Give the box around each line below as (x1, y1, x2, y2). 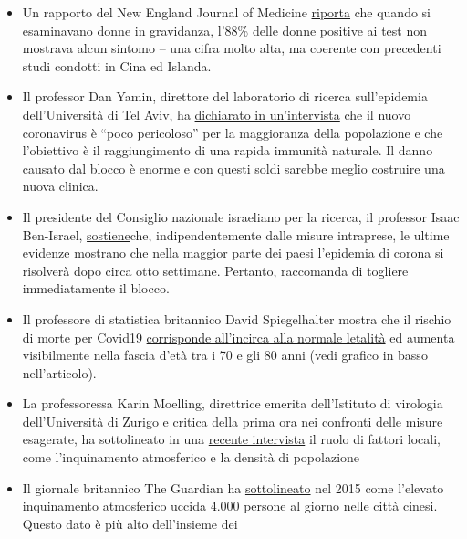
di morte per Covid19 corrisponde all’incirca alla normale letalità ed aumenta (22, 327, 455, 346)
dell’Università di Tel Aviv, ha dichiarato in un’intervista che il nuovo (22, 104, 411, 123)
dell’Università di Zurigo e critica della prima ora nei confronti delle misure (22, 411, 443, 430)
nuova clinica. (22, 176, 99, 196)
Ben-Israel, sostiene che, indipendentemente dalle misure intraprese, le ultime (22, 225, 450, 244)
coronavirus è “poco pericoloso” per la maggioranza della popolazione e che (22, 122, 443, 142)
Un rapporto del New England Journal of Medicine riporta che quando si (22, 3, 431, 21)
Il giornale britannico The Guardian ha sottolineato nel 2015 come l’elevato (22, 478, 444, 497)
